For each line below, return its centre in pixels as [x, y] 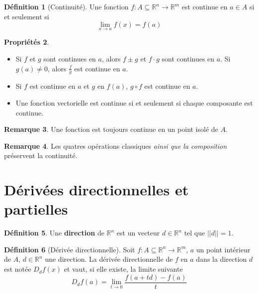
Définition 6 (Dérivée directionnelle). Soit [70, 249]
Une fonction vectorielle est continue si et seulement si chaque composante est [134, 103]
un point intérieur [223, 249]
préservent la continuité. [41, 155]
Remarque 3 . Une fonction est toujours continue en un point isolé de [111, 129]
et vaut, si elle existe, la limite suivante [123, 269]
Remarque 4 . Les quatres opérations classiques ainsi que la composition [115, 146]
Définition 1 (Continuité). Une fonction [66, 6]
